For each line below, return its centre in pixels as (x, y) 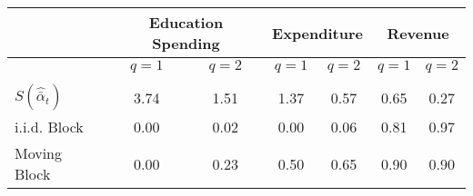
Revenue (418, 33)
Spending (186, 43)
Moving (39, 153)
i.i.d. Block (49, 127)
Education (186, 22)
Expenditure (317, 33)
